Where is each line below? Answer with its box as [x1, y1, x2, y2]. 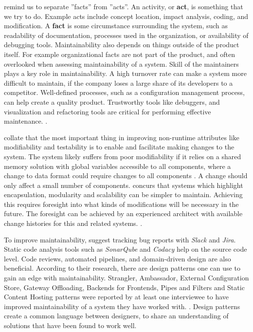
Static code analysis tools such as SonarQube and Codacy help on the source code [4, 244, 247, 254]
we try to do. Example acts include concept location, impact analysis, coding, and [4, 11, 249, 21]
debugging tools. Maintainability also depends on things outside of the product [4, 39, 239, 50]
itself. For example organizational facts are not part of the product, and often [4, 49, 235, 59]
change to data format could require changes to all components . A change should [4, 170, 248, 181]
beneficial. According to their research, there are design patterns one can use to [4, 263, 240, 273]
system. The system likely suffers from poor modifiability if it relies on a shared [4, 151, 241, 161]
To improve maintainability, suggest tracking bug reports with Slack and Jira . [4, 234, 236, 244]
